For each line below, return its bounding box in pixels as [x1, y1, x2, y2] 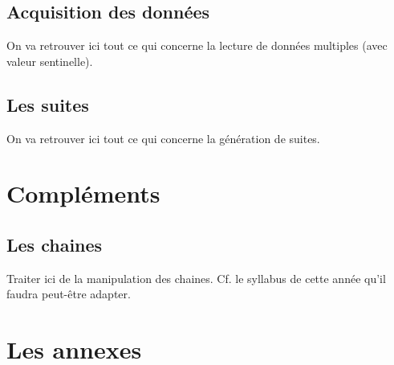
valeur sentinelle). [6, 52, 93, 69]
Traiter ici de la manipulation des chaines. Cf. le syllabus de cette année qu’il [6, 269, 386, 286]
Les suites [6, 92, 89, 117]
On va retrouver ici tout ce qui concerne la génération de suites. [6, 129, 320, 146]
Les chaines [6, 232, 103, 256]
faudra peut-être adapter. [6, 285, 131, 302]
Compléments [6, 177, 160, 210]
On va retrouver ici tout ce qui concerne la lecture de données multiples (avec [6, 37, 388, 54]
